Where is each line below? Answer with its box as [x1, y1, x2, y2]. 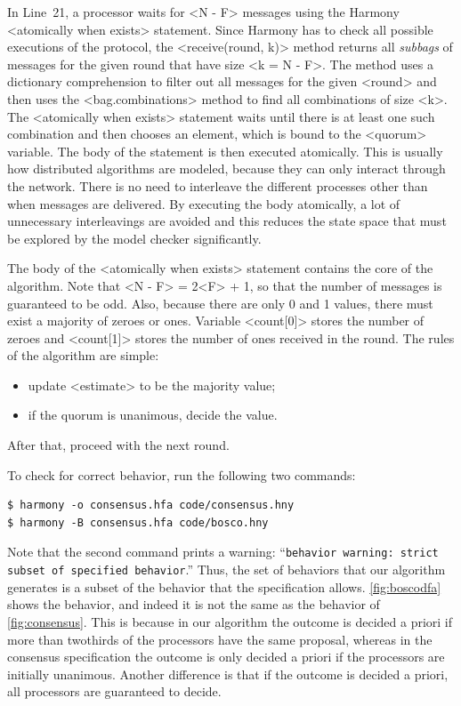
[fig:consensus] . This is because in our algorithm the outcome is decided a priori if [7, 612, 453, 630]
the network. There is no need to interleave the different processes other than [7, 176, 428, 195]
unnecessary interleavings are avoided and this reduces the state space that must [7, 212, 447, 230]
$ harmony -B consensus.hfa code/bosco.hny [7, 516, 269, 529]
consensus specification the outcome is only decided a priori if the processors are [7, 647, 445, 666]
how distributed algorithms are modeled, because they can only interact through [7, 159, 446, 178]
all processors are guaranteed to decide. [7, 682, 222, 701]
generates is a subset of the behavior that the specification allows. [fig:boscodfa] [7, 577, 441, 596]
